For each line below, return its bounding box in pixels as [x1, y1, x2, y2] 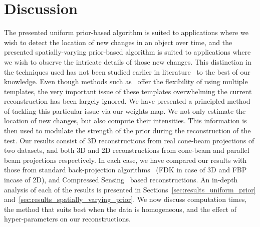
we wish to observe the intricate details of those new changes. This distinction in [4, 56, 251, 67]
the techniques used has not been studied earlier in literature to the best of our [4, 66, 250, 77]
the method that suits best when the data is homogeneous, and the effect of [4, 203, 236, 214]
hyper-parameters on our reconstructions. [4, 213, 131, 224]
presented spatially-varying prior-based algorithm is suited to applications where [4, 47, 251, 57]
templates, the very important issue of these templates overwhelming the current [4, 86, 252, 96]
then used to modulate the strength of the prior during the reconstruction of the [4, 125, 251, 136]
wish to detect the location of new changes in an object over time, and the [4, 37, 232, 47]
